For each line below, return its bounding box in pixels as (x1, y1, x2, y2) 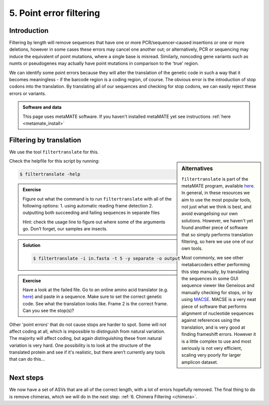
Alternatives (181, 165, 213, 172)
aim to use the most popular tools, (181, 197, 252, 202)
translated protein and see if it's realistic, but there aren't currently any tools (9, 349, 165, 355)
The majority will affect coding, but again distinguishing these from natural (9, 335, 162, 341)
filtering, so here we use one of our (181, 239, 254, 245)
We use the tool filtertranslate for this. (9, 149, 99, 155)
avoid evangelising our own (181, 210, 238, 216)
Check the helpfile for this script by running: (9, 158, 100, 164)
